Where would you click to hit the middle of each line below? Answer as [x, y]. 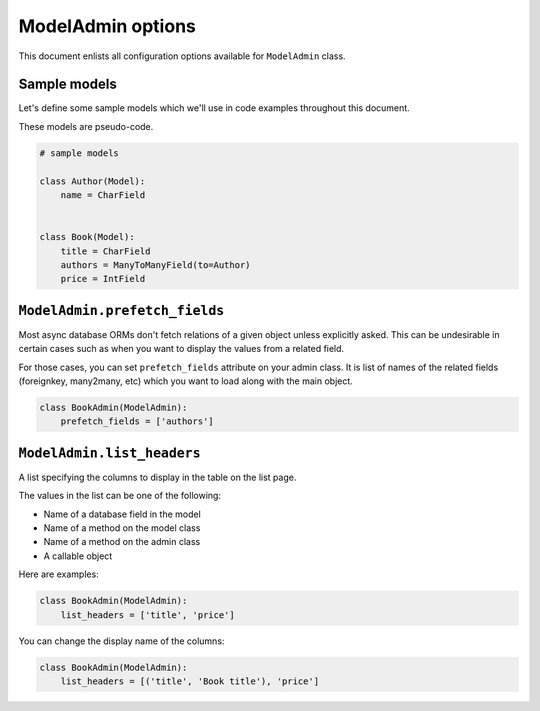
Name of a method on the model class [122, 528]
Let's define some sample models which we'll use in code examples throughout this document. [214, 108]
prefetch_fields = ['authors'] [137, 421]
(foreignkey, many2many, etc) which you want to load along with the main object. [186, 381]
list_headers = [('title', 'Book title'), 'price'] [190, 681]
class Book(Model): [87, 237]
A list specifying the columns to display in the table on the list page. [157, 477]
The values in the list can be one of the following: [120, 496]
